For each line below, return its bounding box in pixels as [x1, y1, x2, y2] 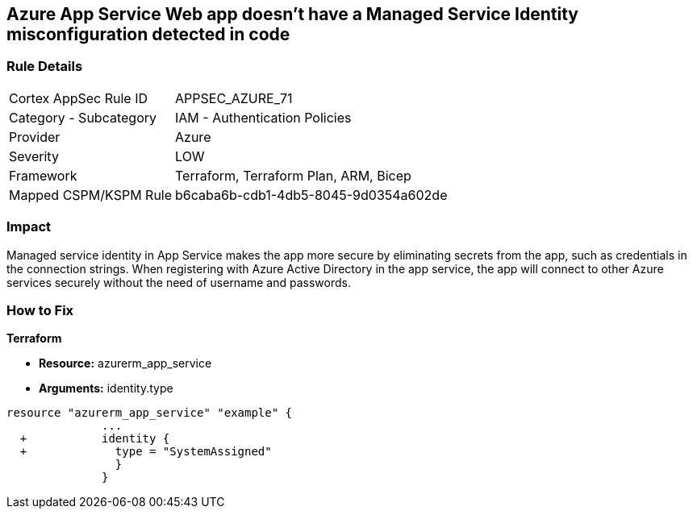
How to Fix [6, 301, 74, 318]
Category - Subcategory [9, 109, 157, 126]
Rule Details [6, 58, 83, 75]
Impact [6, 218, 52, 235]
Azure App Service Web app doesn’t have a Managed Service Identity [6, 4, 578, 24]
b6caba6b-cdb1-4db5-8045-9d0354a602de [175, 186, 448, 203]
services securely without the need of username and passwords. [6, 275, 351, 289]
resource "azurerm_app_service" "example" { [6, 406, 293, 420]
